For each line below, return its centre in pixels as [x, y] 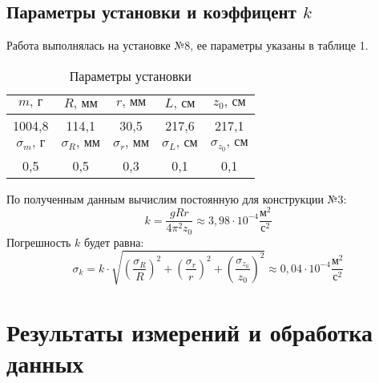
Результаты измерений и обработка [190, 332]
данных [45, 363]
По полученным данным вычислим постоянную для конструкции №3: [177, 198]
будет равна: [114, 242]
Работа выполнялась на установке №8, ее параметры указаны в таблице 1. [187, 45]
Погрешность [39, 242]
